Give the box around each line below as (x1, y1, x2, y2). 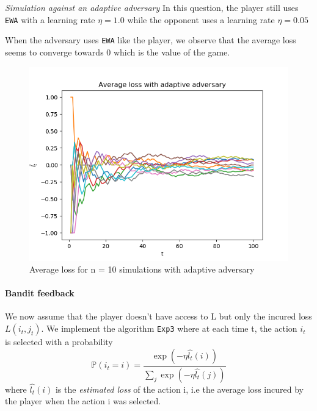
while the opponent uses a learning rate (127, 13, 275, 26)
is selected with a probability (5, 335, 113, 348)
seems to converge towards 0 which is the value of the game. (5, 45, 230, 58)
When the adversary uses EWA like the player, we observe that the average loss (5, 34, 296, 46)
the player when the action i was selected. (5, 395, 161, 407)
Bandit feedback (5, 287, 75, 299)
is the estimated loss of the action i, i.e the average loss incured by (55, 382, 304, 395)
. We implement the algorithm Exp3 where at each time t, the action (41, 322, 297, 335)
